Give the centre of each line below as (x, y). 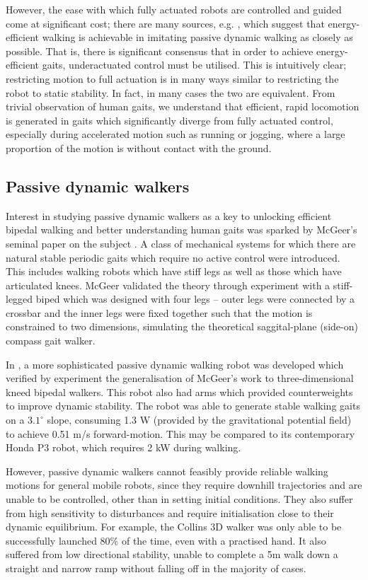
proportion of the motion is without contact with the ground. (139, 147)
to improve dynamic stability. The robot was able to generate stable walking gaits (183, 406)
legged (19, 299)
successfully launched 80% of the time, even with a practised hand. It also (166, 540)
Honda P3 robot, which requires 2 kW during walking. (123, 447)
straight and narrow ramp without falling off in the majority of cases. (156, 568)
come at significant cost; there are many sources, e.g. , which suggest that (165, 23)
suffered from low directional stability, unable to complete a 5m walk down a (172, 554)
